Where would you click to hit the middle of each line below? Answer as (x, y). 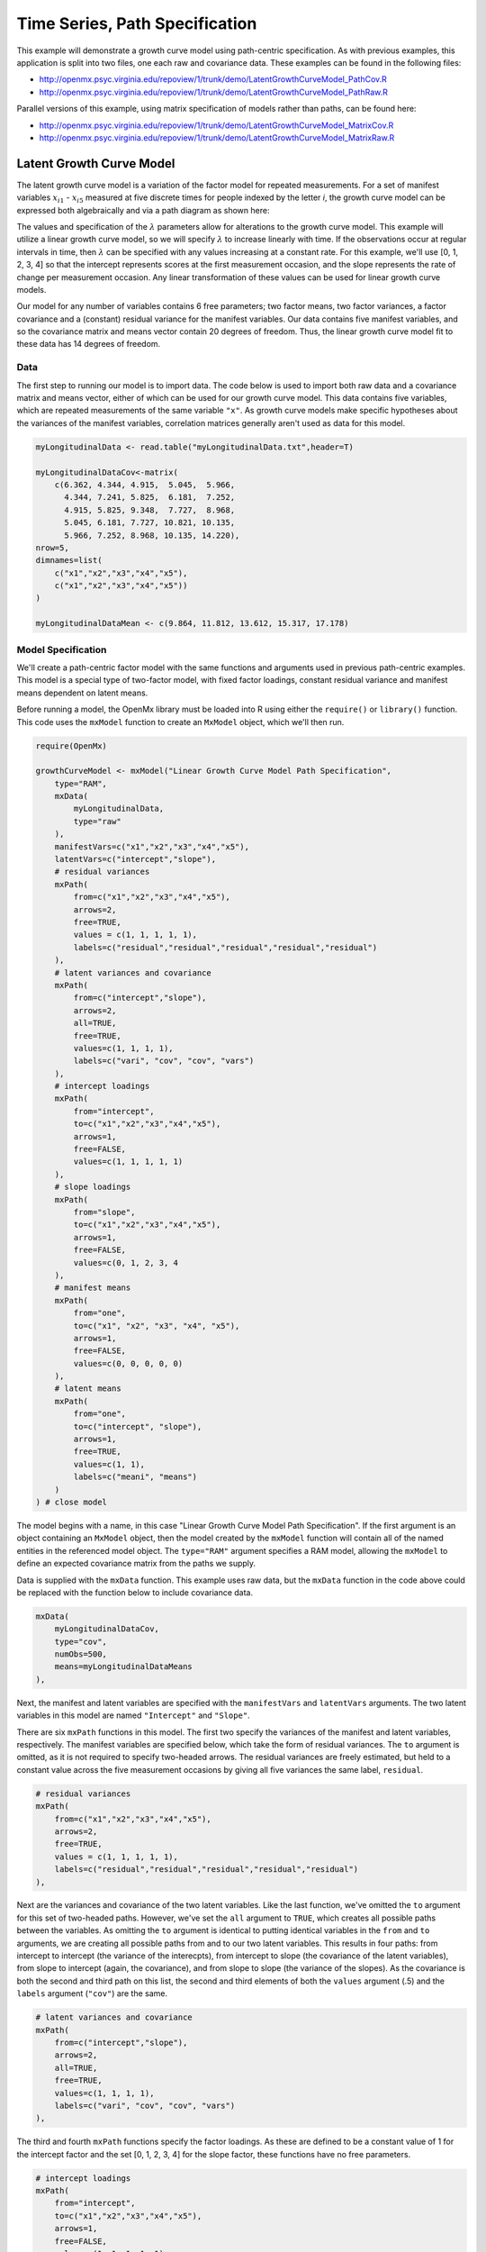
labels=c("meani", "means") (135, 1477)
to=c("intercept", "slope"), (138, 1426)
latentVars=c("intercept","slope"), (135, 859)
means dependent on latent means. (82, 693)
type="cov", (81, 1641)
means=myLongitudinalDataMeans (123, 1667)
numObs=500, (81, 1654)
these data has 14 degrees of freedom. (89, 344)
